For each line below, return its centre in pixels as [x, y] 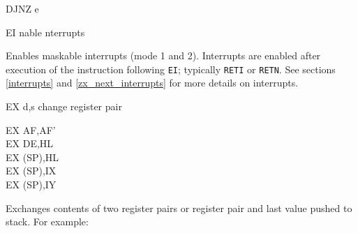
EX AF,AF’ [31, 129]
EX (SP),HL [32, 157]
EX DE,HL [30, 143]
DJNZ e [22, 8]
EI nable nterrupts [45, 32]
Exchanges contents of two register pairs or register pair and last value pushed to [179, 208]
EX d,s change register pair [64, 106]
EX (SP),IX [31, 171]
